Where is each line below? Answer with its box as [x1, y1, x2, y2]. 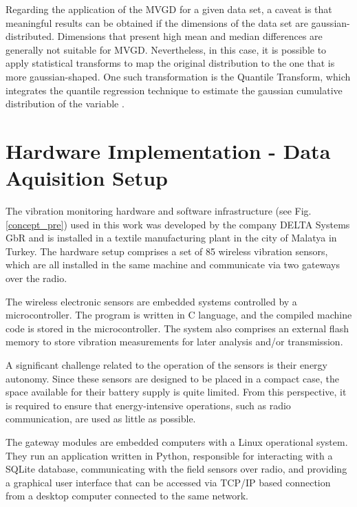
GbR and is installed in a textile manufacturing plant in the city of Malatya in [6, 230, 337, 245]
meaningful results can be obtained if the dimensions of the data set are [6, 15, 308, 30]
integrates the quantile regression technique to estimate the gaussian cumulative [6, 83, 343, 97]
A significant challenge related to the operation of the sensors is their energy [6, 358, 328, 371]
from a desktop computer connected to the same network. [6, 488, 248, 503]
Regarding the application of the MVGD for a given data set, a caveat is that [6, 2, 332, 16]
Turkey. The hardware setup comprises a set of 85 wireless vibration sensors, [6, 244, 328, 258]
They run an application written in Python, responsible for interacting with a [6, 448, 333, 462]
